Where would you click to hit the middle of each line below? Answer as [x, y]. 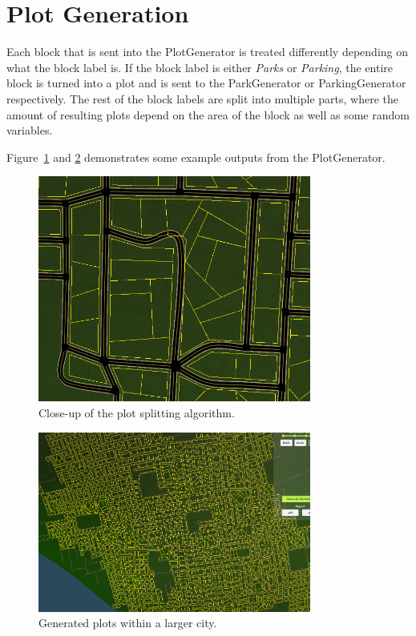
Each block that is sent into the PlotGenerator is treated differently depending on [208, 52]
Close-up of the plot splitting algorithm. [137, 413]
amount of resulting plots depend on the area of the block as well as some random [208, 114]
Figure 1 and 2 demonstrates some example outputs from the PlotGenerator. [196, 157]
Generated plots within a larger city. [128, 623]
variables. [30, 130]
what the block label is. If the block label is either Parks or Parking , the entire [200, 67]
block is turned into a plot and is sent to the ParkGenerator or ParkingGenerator [206, 83]
